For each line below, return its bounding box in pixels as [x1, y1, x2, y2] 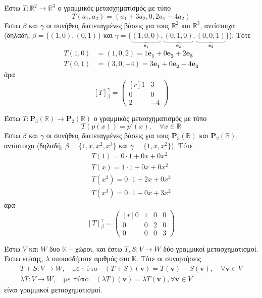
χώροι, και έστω [75, 243, 122, 254]
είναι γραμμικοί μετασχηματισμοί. [4, 284, 102, 294]
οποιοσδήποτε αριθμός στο [52, 253, 130, 264]
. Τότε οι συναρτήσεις [136, 253, 201, 264]
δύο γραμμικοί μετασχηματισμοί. [163, 243, 258, 254]
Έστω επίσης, [4, 253, 43, 264]
